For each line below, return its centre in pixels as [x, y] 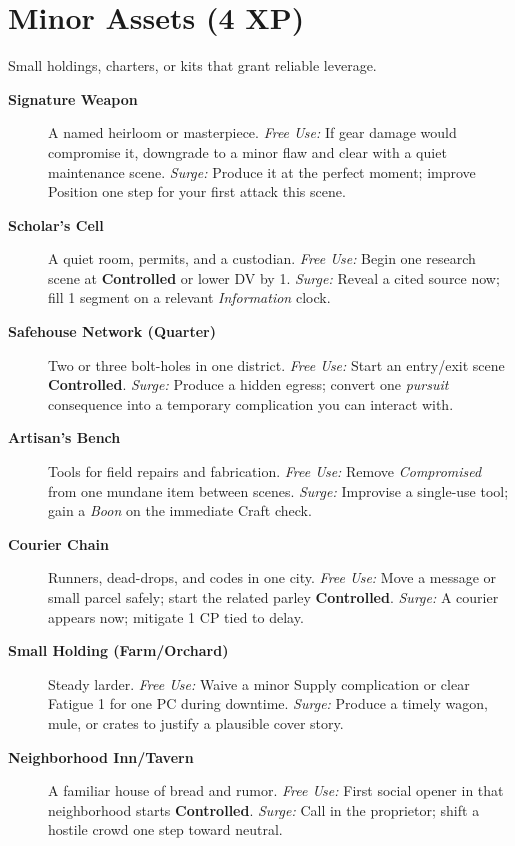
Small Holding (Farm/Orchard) [118, 650]
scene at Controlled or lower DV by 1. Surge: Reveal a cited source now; [274, 277]
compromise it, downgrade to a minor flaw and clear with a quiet [247, 151]
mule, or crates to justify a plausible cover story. [196, 722]
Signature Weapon [73, 98]
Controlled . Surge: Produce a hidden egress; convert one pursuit [248, 384]
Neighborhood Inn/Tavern [101, 756]
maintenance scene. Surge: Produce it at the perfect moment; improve [262, 171]
